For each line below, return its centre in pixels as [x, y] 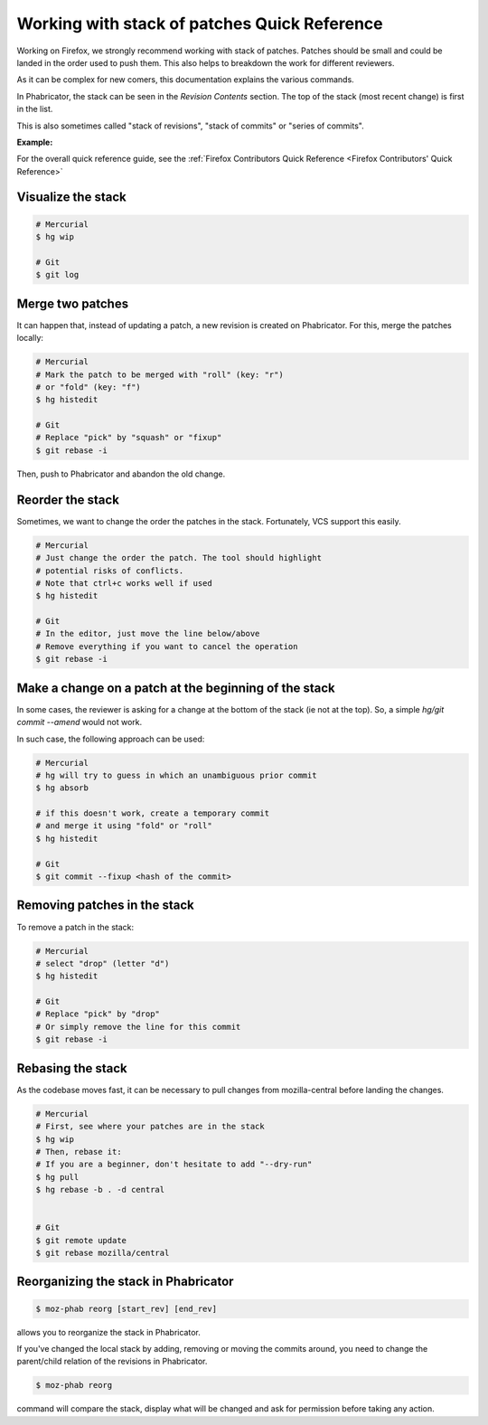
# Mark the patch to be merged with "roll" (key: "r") [160, 374]
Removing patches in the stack [105, 906]
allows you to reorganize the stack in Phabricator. [108, 1332]
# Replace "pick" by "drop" [98, 1014]
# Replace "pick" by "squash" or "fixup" [129, 438]
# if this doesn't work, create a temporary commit [153, 813]
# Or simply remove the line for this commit [138, 1027]
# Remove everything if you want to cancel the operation [167, 646]
